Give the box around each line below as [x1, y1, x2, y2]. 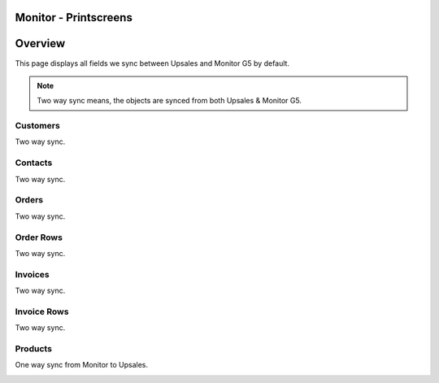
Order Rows [15, 232, 63, 243]
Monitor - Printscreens [15, 11, 133, 24]
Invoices [15, 268, 50, 280]
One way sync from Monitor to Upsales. [15, 360, 149, 370]
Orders [15, 194, 44, 206]
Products [15, 342, 53, 354]
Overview [15, 37, 66, 50]
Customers [15, 120, 60, 132]
